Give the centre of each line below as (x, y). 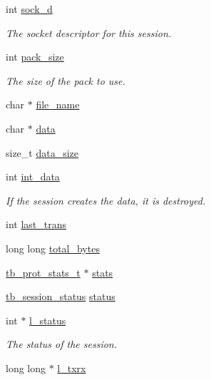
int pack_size (35, 57)
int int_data (33, 176)
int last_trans (36, 224)
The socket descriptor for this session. (89, 32)
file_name (58, 104)
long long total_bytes (53, 248)
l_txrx (72, 368)
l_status (48, 320)
